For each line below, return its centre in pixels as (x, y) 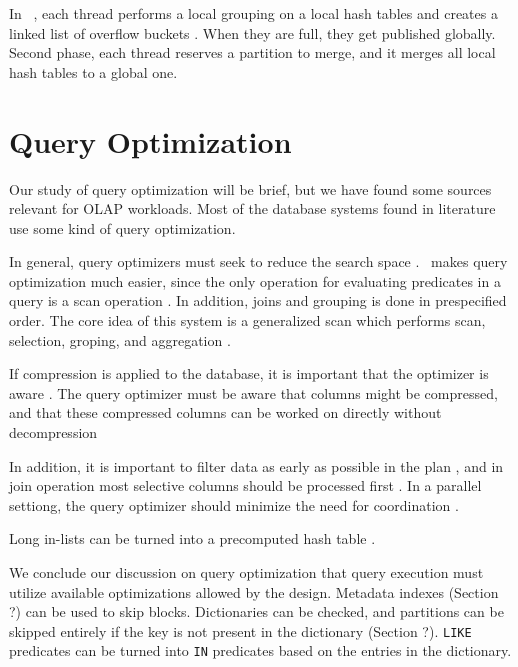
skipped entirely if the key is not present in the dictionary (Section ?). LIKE (240, 630)
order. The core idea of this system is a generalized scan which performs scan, (247, 320)
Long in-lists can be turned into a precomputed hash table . (192, 538)
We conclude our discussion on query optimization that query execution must (246, 572)
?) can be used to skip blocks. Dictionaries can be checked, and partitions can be (256, 611)
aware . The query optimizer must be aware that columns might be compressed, (253, 392)
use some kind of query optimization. (122, 227)
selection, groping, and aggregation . (120, 339)
